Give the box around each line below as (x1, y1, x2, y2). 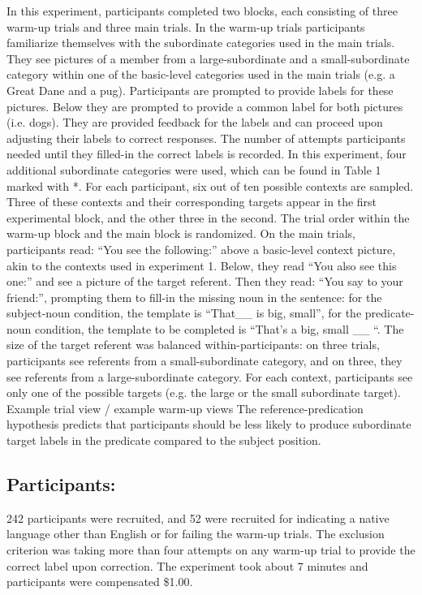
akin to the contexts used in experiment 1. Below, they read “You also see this (6, 257, 397, 274)
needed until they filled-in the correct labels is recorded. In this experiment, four (6, 145, 407, 162)
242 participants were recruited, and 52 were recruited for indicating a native (6, 509, 390, 526)
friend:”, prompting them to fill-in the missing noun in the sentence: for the (6, 288, 382, 305)
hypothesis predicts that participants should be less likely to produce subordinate (6, 416, 411, 433)
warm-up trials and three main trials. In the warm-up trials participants (6, 18, 365, 35)
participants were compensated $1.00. (6, 573, 193, 590)
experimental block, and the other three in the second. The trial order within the (6, 209, 410, 226)
